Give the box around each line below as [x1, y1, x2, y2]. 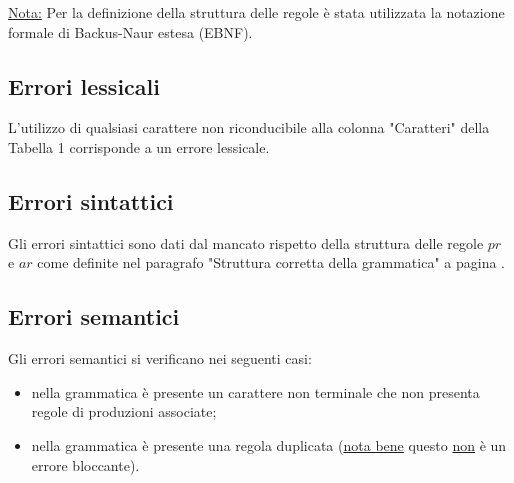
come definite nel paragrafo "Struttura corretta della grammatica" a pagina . [37, 252, 505, 273]
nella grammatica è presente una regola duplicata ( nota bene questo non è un [31, 434, 507, 455]
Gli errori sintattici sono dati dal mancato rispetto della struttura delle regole [8, 232, 484, 253]
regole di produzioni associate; [31, 401, 217, 422]
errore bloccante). [31, 454, 140, 475]
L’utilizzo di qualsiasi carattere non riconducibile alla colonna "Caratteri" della [8, 117, 490, 138]
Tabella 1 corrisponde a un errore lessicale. [8, 136, 270, 157]
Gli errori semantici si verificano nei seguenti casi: [8, 348, 312, 369]
